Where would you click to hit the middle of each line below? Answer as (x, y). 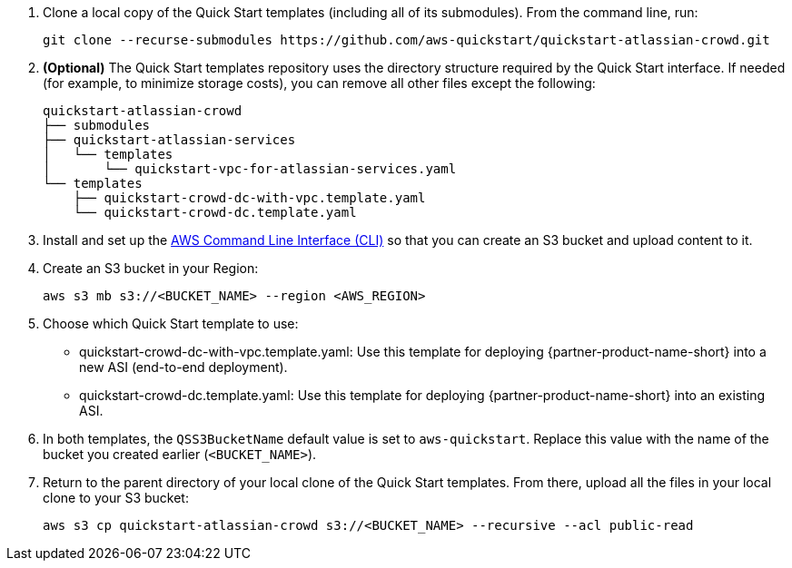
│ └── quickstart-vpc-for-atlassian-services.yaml (250, 169)
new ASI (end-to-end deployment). (183, 367)
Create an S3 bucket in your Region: (151, 268)
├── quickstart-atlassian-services (169, 140)
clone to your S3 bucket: (116, 498)
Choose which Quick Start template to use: (171, 323)
